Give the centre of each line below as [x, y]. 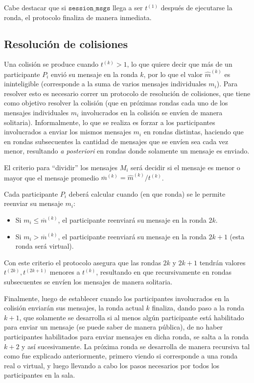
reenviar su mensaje [34, 203]
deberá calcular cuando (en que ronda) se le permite [147, 193]
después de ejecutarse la [196, 7]
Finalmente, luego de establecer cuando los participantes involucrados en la [117, 298]
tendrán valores [222, 262]
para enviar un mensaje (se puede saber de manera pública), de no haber [113, 327]
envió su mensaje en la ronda [94, 74]
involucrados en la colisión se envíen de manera [152, 113]
